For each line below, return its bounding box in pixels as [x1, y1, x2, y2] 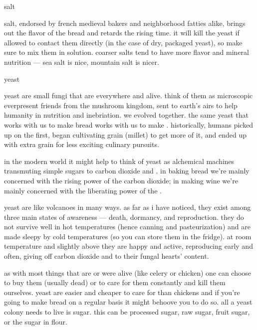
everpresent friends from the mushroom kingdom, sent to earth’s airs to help [4, 100, 238, 110]
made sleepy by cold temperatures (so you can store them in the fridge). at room [4, 231, 252, 241]
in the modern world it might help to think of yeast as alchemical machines [4, 156, 235, 166]
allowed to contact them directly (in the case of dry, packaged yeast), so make [4, 37, 243, 47]
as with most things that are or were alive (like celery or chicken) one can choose [4, 267, 252, 278]
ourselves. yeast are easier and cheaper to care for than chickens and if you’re [4, 287, 240, 297]
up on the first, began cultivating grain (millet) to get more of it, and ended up [4, 129, 247, 140]
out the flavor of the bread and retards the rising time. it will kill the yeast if [4, 27, 240, 38]
